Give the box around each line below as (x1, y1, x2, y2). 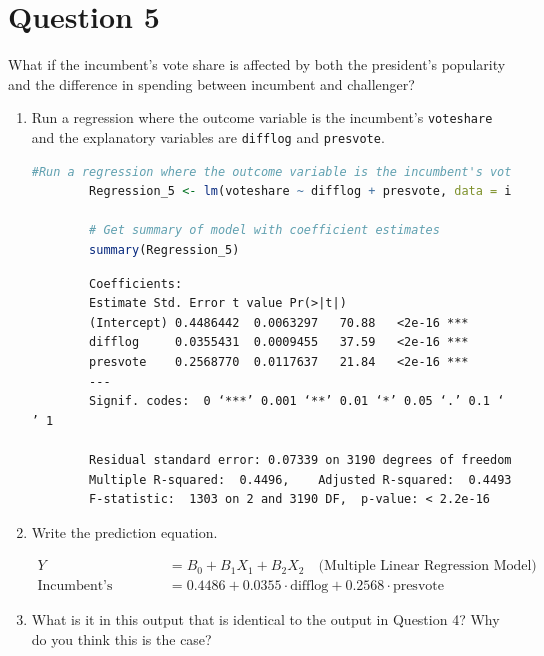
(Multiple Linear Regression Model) (318, 559, 537, 574)
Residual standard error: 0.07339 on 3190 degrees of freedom (89, 452, 512, 467)
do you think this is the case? (31, 628, 212, 649)
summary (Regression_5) (89, 243, 240, 257)
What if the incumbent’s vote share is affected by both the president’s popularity (8, 54, 506, 75)
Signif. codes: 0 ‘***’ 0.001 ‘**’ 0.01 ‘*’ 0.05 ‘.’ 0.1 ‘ (89, 394, 505, 409)
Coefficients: (89, 276, 183, 291)
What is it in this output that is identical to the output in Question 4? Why (31, 609, 500, 630)
